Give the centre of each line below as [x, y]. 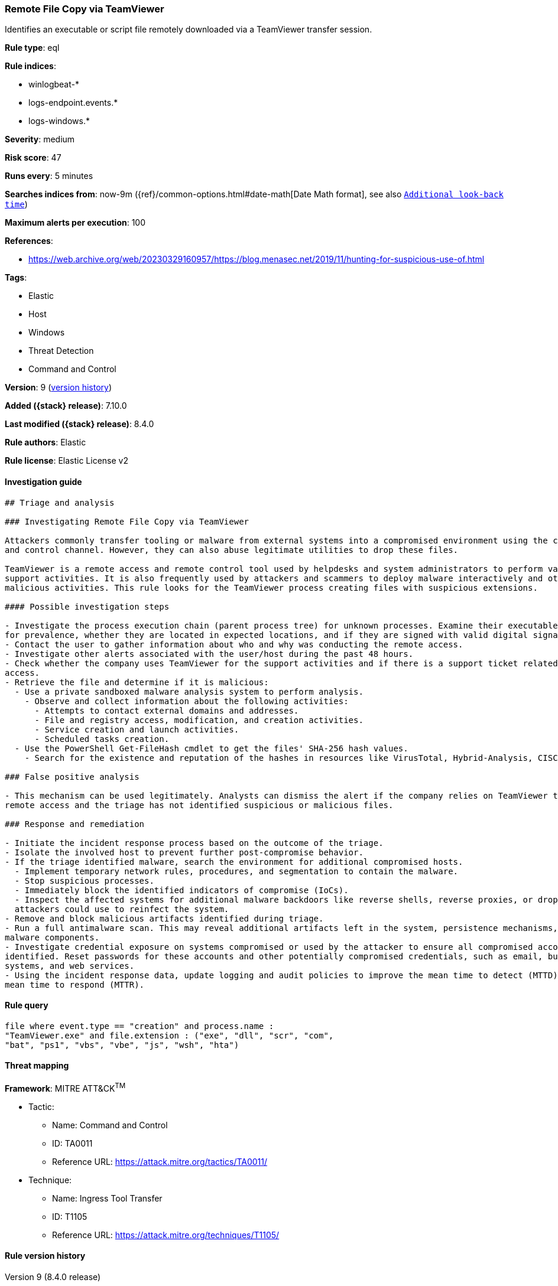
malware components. [52, 937]
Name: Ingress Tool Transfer [107, 1198]
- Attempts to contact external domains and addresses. [167, 710]
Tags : [16, 278]
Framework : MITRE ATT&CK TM [65, 1088]
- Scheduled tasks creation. [102, 739]
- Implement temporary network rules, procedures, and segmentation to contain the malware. [236, 871]
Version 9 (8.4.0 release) [53, 1277]
